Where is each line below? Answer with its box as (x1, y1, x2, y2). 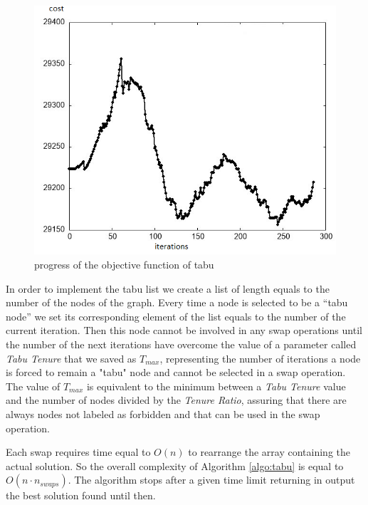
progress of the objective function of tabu (34, 257, 214, 271)
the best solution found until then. (6, 488, 156, 503)
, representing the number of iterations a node (159, 350, 361, 365)
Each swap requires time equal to (6, 444, 151, 459)
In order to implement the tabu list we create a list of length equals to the (6, 281, 330, 296)
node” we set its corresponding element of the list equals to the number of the (6, 308, 346, 323)
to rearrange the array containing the (188, 444, 351, 459)
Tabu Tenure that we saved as (6, 350, 137, 365)
